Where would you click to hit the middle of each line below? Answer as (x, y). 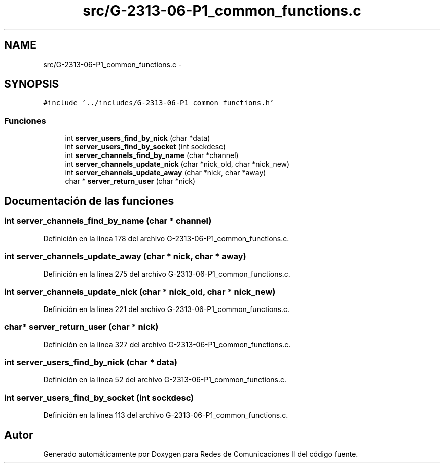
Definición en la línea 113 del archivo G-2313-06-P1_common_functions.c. (166, 415)
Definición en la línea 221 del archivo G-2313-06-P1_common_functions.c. (166, 309)
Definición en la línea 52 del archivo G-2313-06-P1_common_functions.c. (165, 380)
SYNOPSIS (32, 84)
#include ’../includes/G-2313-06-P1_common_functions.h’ (159, 103)
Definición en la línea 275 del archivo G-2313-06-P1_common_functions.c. (167, 274)
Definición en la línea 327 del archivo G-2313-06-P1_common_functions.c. (167, 344)
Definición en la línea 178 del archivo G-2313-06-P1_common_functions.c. (166, 239)
